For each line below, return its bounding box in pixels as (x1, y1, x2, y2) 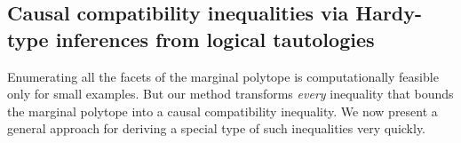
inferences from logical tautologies (55, 25, 375, 52)
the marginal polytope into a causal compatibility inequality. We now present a (7, 101, 438, 120)
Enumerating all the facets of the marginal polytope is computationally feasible (7, 67, 439, 85)
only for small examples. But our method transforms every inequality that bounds (7, 84, 454, 103)
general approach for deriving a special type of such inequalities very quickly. (7, 119, 426, 138)
